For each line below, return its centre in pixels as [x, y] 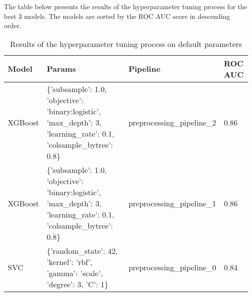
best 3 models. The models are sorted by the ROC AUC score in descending [117, 16]
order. [13, 25]
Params [61, 69]
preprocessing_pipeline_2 [172, 122]
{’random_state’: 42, [82, 250]
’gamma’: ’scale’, [75, 273]
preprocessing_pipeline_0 [172, 267]
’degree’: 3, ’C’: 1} [78, 284]
